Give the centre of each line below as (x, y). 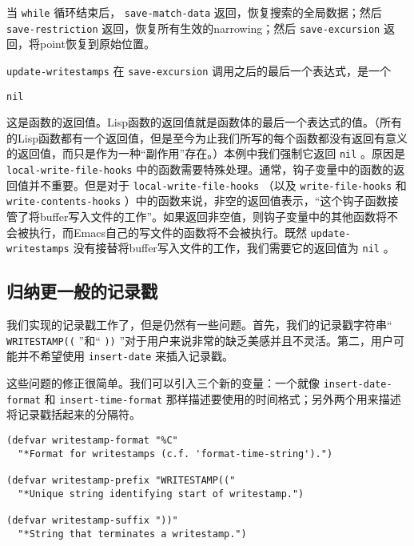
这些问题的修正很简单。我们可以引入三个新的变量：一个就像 (163, 383)
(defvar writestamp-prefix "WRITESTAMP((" (121, 480)
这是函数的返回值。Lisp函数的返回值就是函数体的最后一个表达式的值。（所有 (204, 122)
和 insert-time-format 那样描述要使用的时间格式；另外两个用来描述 (223, 398)
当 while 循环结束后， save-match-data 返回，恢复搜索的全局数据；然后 (194, 12)
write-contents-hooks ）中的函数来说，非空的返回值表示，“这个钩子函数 (197, 201)
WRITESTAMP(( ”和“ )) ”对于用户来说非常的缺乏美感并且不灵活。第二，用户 (200, 340)
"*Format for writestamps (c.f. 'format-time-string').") (175, 454)
